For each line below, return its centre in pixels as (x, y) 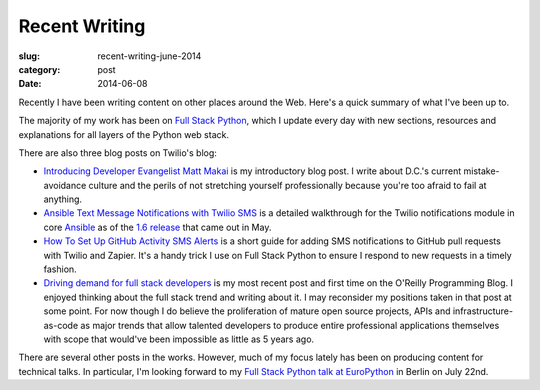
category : (39, 69)
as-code (61, 325)
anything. (63, 199)
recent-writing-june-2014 (149, 56)
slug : (29, 56)
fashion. (60, 269)
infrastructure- (483, 311)
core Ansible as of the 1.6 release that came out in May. (157, 227)
